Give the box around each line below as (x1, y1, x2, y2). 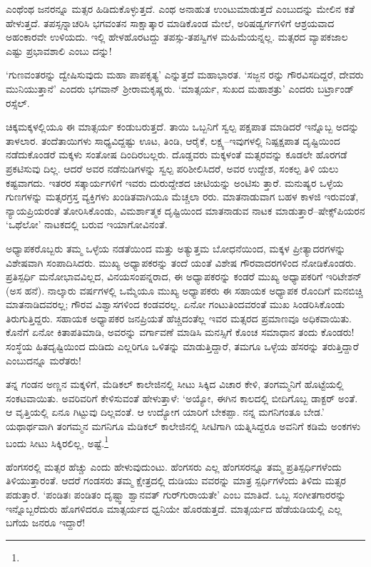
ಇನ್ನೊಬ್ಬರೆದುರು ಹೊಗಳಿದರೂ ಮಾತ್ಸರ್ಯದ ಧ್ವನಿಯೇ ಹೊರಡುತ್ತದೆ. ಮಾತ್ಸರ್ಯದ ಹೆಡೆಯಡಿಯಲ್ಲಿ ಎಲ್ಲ (6, 501, 342, 516)
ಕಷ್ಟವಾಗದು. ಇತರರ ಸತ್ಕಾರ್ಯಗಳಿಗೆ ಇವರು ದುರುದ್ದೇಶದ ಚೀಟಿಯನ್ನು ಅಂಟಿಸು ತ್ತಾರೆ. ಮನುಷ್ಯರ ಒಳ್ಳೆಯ (6, 175, 343, 190)
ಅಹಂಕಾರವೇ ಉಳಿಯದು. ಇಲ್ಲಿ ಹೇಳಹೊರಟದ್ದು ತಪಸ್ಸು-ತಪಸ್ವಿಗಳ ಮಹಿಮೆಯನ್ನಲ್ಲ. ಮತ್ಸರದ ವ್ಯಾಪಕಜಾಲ (6, 29, 348, 44)
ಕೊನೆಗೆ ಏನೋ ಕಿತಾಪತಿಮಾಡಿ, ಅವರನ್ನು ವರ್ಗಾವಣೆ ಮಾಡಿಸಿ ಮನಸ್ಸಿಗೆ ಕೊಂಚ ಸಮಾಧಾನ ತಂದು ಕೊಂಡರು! (6, 325, 355, 339)
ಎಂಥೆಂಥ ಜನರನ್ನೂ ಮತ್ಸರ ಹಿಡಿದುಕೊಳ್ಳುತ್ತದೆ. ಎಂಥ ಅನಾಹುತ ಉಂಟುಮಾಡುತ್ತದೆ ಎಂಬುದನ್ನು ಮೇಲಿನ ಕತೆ (6, 1, 355, 16)
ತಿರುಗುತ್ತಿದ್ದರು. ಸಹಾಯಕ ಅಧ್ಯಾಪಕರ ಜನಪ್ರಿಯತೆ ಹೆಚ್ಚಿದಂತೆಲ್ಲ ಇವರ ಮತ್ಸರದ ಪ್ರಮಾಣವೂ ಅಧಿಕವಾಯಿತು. (6, 310, 352, 325)
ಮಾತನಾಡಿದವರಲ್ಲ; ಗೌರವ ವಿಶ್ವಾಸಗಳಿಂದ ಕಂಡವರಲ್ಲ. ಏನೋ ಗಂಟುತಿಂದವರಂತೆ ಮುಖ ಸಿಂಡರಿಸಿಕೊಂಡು (6, 297, 345, 312)
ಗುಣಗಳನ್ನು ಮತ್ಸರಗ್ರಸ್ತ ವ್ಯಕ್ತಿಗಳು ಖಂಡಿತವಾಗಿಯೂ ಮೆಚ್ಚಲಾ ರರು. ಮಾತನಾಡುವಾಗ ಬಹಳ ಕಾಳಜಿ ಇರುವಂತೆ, (6, 189, 359, 204)
